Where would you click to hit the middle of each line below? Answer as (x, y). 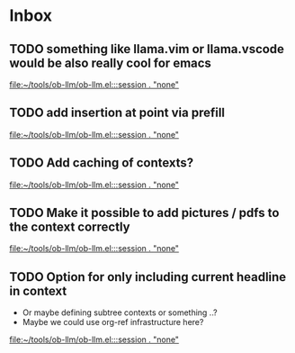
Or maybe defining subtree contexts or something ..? (120, 312)
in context (38, 290)
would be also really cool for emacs (110, 63)
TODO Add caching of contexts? (102, 163)
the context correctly (70, 227)
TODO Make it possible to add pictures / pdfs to (144, 213)
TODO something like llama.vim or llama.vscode (147, 49)
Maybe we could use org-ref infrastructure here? (113, 322)
